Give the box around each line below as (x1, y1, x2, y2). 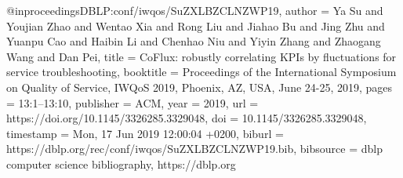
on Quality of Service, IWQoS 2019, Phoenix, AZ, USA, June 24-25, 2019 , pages (6, 78, 393, 95)
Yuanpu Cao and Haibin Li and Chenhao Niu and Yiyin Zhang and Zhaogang (6, 33, 381, 49)
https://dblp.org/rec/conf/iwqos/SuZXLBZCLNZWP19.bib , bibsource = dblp (6, 140, 383, 157)
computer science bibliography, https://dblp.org (6, 155, 236, 172)
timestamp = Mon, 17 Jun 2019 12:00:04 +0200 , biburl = (6, 125, 284, 141)
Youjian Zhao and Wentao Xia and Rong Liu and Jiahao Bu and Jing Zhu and (6, 17, 385, 34)
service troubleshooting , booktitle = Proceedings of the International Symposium (6, 64, 397, 80)
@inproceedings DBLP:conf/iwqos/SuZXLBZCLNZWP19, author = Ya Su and (6, 2, 383, 18)
